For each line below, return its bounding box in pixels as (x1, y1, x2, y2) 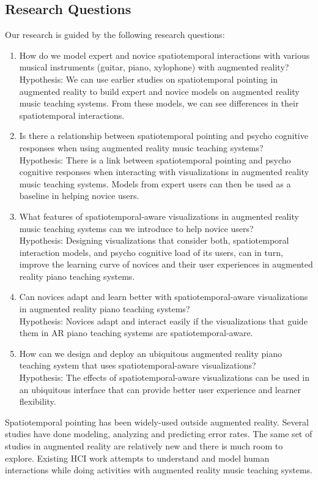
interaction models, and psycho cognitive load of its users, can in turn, (19, 246, 283, 258)
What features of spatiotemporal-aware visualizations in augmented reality (19, 209, 299, 222)
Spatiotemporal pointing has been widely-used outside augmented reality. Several (5, 415, 309, 428)
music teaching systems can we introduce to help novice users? (19, 222, 254, 234)
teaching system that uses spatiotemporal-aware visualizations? (19, 359, 256, 372)
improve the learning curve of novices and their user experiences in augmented (19, 258, 313, 271)
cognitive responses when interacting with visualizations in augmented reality (19, 165, 309, 178)
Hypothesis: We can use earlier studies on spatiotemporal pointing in (19, 72, 278, 85)
